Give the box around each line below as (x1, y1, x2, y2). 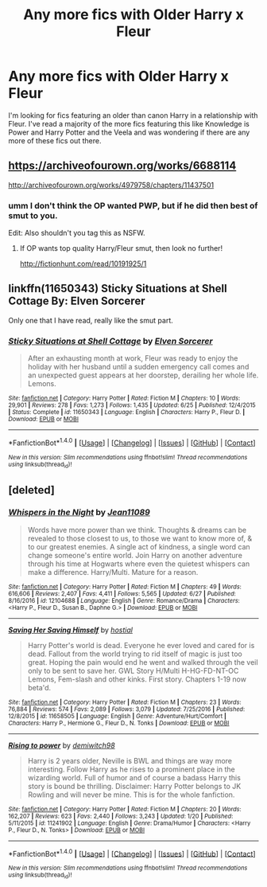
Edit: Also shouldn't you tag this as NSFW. (8, 229, 145, 238)
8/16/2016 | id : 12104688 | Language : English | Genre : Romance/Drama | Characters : (8, 596, 240, 604)
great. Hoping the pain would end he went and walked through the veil (27, 657, 258, 666)
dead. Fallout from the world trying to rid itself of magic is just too (27, 649, 242, 658)
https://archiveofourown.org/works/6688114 (8, 159, 237, 173)
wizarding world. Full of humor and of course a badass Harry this (27, 772, 241, 782)
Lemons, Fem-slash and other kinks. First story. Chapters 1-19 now (27, 674, 246, 684)
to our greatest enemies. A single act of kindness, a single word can (27, 541, 250, 551)
